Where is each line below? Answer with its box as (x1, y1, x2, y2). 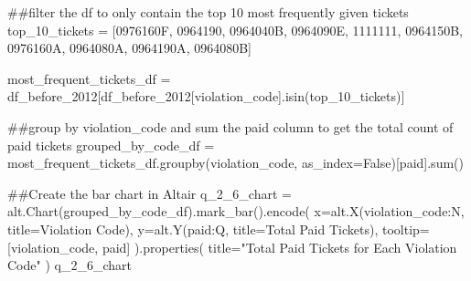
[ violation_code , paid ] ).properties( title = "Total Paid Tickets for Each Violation (7, 237, 457, 256)
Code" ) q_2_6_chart (7, 255, 132, 275)
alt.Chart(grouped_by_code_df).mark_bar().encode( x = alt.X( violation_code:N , (7, 202, 465, 221)
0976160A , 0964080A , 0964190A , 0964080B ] (7, 38, 252, 57)
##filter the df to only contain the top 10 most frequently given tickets (7, 3, 409, 21)
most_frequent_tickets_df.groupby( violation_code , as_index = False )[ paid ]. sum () (7, 153, 464, 172)
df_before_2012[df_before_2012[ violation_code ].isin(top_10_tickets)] (7, 87, 405, 106)
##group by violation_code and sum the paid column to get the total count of (7, 117, 454, 136)
